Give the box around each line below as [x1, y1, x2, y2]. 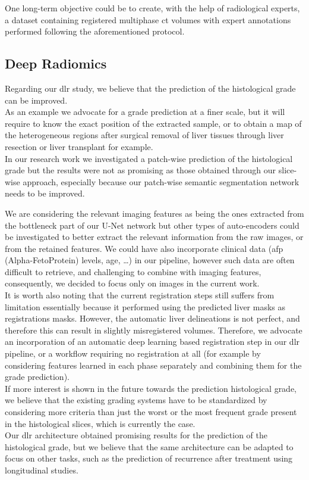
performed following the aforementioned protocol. [5, 25, 185, 38]
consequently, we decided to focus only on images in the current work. [5, 277, 260, 289]
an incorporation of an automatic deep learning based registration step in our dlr [5, 335, 300, 348]
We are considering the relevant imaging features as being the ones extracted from [5, 207, 304, 219]
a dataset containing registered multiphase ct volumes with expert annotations [5, 13, 291, 26]
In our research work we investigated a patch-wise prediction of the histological [5, 152, 293, 164]
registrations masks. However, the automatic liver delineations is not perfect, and [5, 312, 300, 325]
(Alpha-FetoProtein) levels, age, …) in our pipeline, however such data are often [5, 254, 295, 266]
